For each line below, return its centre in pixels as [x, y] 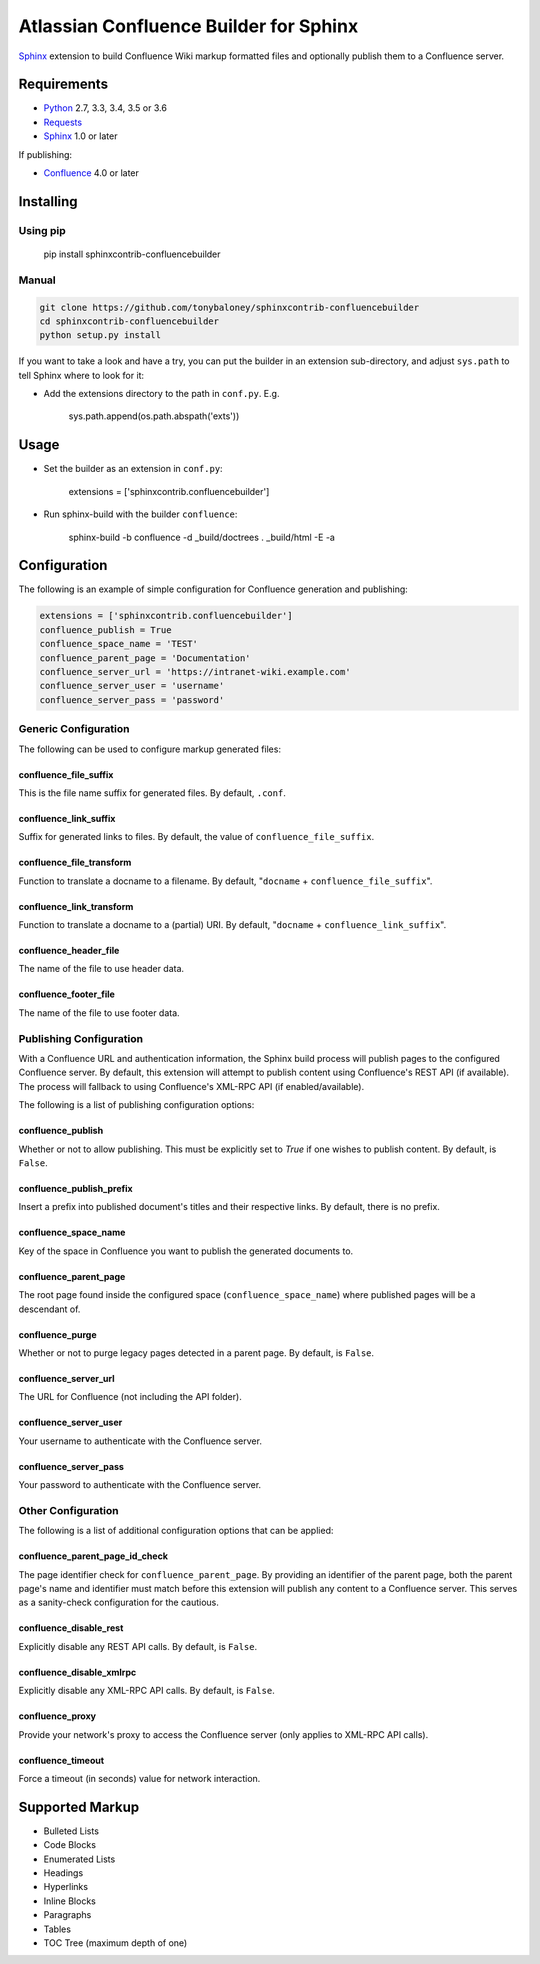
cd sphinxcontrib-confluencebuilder [129, 321]
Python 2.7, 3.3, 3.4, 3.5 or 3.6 [105, 108]
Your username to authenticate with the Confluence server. [140, 1441]
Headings [63, 1873]
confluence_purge [57, 1334]
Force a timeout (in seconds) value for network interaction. [139, 1778]
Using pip [42, 230]
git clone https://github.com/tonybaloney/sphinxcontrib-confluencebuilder [229, 307]
